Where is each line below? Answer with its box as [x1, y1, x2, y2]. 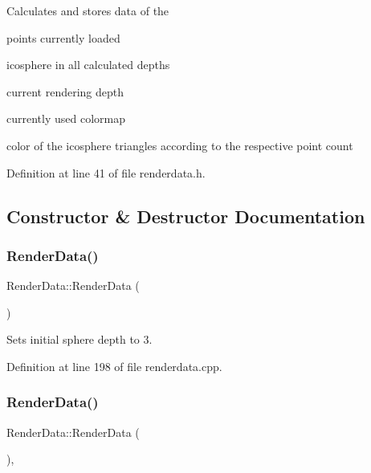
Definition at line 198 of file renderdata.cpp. [6, 357, 222, 374]
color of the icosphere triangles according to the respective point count [6, 137, 353, 153]
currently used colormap [6, 110, 125, 127]
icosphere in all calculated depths [6, 56, 170, 73]
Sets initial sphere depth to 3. [6, 331, 153, 348]
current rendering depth [6, 83, 124, 100]
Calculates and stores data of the [6, 2, 169, 18]
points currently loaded [6, 29, 120, 46]
